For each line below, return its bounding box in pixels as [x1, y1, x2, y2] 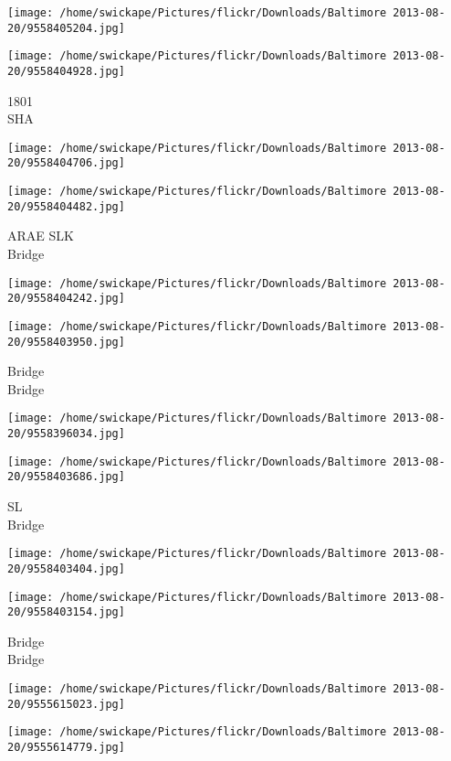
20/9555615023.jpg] [7, 697, 125, 711]
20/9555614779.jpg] [7, 741, 125, 755]
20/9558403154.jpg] [7, 606, 125, 619]
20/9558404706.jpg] [7, 156, 125, 170]
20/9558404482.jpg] [7, 199, 125, 213]
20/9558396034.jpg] [7, 427, 125, 441]
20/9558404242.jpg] [7, 292, 125, 305]
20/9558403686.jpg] [7, 470, 125, 484]
